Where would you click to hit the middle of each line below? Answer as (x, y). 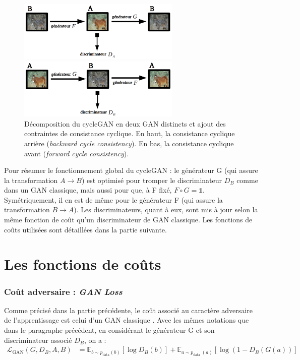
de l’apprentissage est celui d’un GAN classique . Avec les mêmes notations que (127, 320)
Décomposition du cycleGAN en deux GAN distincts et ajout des (125, 123)
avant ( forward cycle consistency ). (77, 153)
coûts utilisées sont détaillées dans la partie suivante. (85, 229)
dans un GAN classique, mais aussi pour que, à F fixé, (88, 190)
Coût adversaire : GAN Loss (63, 291)
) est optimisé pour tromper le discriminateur (152, 180)
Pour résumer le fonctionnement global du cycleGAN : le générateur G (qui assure (131, 170)
